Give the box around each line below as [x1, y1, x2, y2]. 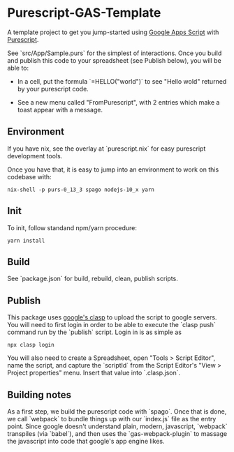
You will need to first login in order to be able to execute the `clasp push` [7, 321, 217, 329]
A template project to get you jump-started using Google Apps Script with [7, 28, 219, 36]
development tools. [7, 151, 63, 160]
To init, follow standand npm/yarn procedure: [7, 223, 138, 232]
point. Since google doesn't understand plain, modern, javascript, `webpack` [7, 422, 228, 430]
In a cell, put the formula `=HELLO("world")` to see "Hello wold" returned [17, 77, 227, 85]
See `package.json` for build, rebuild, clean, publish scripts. [7, 274, 178, 283]
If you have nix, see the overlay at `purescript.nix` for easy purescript [7, 144, 206, 153]
